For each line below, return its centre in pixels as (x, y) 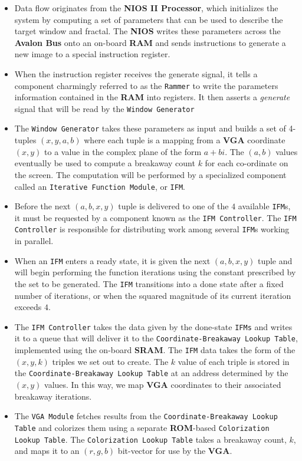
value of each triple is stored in (234, 361)
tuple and (275, 260)
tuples (25, 140)
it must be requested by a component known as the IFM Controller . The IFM (155, 217)
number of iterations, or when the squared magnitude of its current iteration (153, 295)
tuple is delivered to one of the (173, 206)
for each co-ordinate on (247, 163)
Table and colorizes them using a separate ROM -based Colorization (142, 427)
